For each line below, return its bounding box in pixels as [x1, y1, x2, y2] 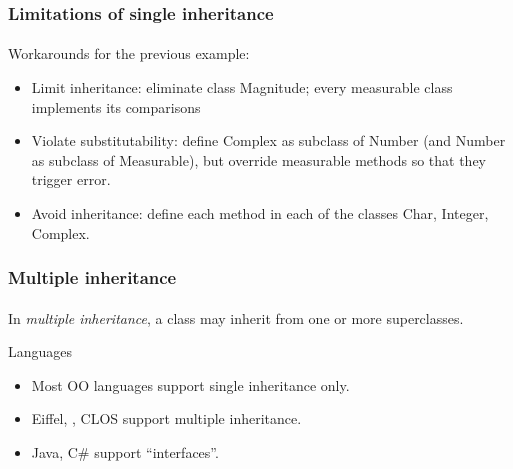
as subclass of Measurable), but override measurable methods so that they [31, 149, 486, 170]
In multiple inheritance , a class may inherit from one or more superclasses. [8, 307, 464, 328]
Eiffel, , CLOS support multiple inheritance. [31, 408, 302, 429]
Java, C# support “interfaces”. [31, 442, 219, 462]
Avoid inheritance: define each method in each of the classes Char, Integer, [31, 203, 489, 223]
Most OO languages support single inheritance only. [31, 374, 350, 395]
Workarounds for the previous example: [8, 43, 250, 64]
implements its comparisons [31, 96, 201, 117]
